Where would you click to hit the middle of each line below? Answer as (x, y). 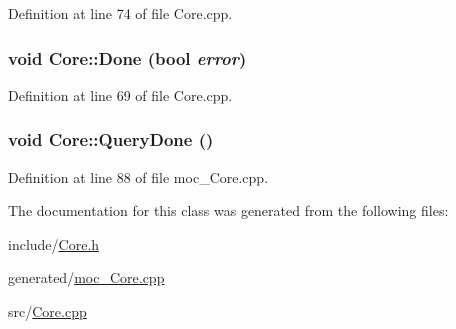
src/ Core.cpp (47, 311)
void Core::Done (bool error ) (127, 57)
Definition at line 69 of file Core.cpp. (120, 94)
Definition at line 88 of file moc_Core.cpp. (138, 176)
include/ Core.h (54, 243)
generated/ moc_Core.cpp (86, 277)
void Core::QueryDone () (111, 139)
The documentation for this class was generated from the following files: (228, 210)
